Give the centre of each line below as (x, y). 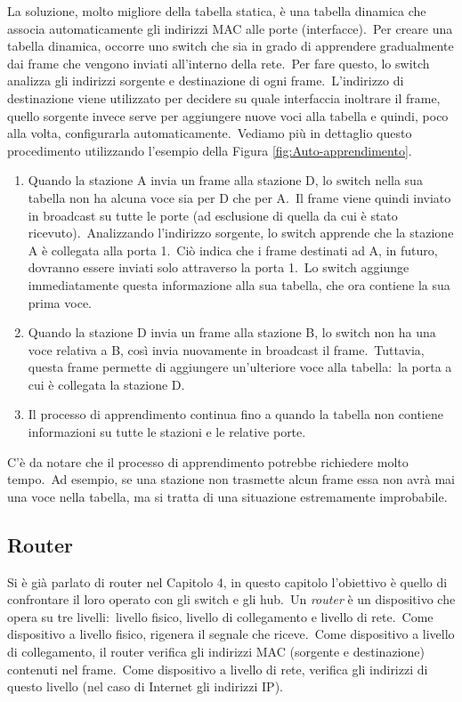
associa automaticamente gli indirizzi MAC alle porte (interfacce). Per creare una (230, 28)
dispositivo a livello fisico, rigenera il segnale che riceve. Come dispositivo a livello (231, 634)
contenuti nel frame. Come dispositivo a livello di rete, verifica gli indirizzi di (218, 669)
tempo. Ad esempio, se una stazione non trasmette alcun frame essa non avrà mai (231, 479)
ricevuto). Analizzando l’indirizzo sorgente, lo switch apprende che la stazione (241, 233)
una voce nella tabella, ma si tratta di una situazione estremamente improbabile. (227, 496)
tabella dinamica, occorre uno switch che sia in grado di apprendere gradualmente (231, 46)
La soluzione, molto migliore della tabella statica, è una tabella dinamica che (217, 11)
